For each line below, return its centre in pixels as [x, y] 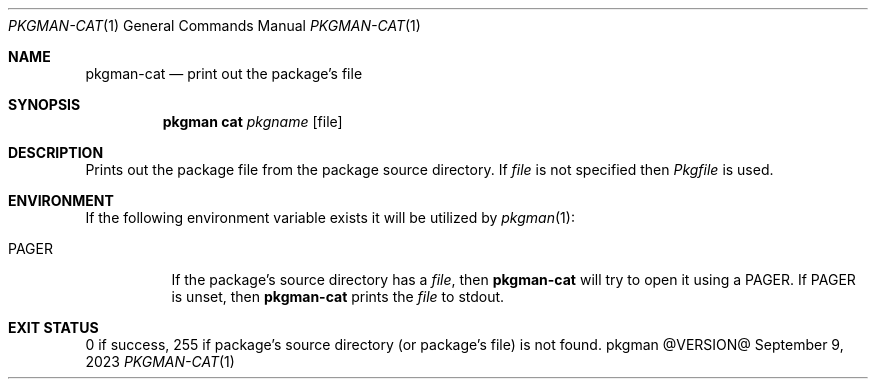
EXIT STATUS [53, 327]
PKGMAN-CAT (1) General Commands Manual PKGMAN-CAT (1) [214, 25]
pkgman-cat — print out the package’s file [224, 73]
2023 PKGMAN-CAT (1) [160, 361]
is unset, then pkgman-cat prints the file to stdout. [338, 296]
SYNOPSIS [44, 104]
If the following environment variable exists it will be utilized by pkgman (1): [330, 217]
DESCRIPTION [56, 152]
